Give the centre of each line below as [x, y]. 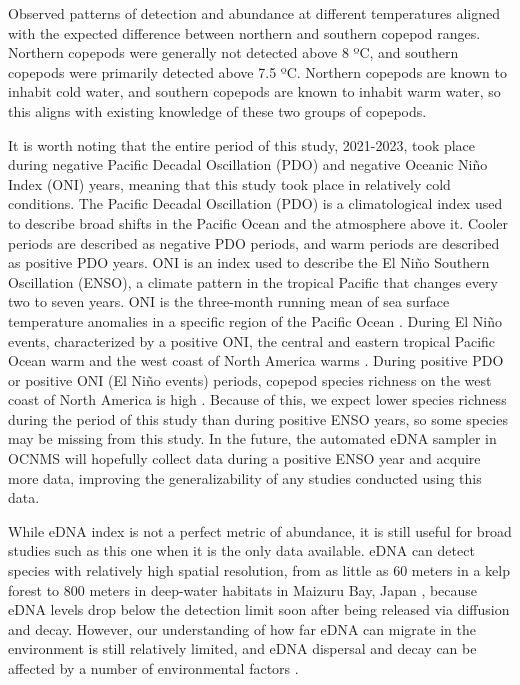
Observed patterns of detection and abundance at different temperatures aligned [254, 13]
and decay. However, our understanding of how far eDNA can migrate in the [242, 628]
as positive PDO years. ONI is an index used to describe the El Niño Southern [249, 262]
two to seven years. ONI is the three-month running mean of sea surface [229, 301]
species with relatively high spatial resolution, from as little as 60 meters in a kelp [259, 570]
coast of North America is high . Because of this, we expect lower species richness [257, 399]
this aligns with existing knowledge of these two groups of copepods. [217, 110]
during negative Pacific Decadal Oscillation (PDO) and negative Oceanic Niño [248, 164]
